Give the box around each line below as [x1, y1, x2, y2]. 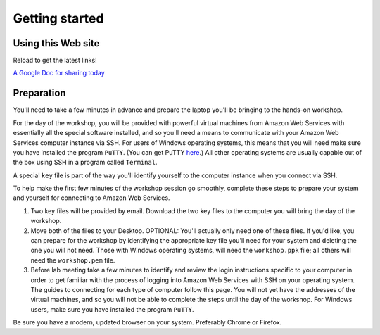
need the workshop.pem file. [30, 255, 115, 264]
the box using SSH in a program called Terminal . [13, 158, 158, 167]
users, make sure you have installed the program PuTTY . [30, 305, 194, 313]
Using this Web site [13, 37, 100, 49]
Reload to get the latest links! [13, 56, 98, 65]
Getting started [13, 11, 104, 26]
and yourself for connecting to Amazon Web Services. [13, 194, 170, 202]
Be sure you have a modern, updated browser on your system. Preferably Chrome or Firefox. [13, 318, 282, 327]
